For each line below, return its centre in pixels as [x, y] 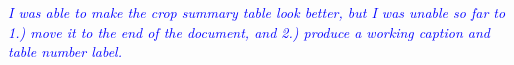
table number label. [65, 51]
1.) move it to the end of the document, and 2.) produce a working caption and [249, 31]
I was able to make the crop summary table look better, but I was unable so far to [257, 12]
